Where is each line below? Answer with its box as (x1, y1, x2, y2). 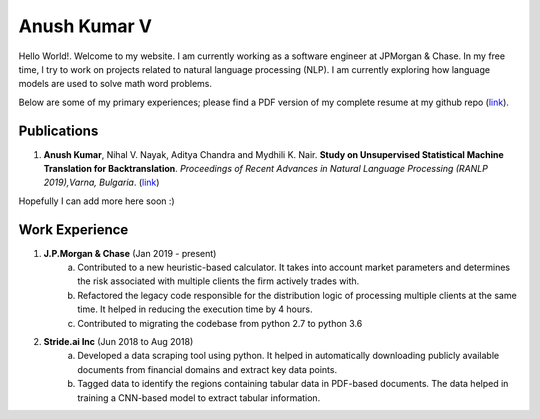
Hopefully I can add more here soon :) (18, 195, 175, 207)
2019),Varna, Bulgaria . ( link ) (43, 176, 160, 189)
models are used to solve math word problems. (18, 78, 213, 90)
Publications (18, 122, 99, 139)
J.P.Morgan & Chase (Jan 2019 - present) (43, 247, 217, 259)
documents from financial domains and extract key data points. (77, 363, 338, 375)
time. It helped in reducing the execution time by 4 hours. (77, 303, 313, 315)
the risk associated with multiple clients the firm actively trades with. (77, 275, 360, 287)
